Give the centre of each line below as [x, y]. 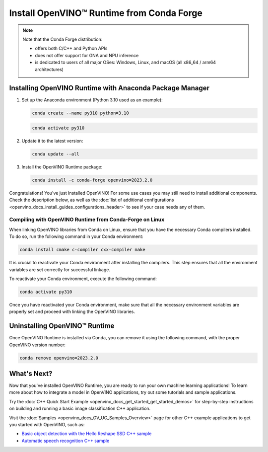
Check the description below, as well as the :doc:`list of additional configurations [92, 200]
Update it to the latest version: [52, 141]
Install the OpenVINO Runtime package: [62, 167]
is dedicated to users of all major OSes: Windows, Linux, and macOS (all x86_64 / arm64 [125, 63]
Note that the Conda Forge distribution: [63, 39]
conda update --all [56, 154]
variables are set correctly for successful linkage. [60, 269]
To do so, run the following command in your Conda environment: [76, 236]
